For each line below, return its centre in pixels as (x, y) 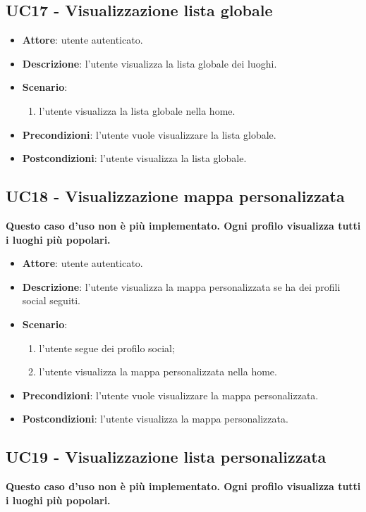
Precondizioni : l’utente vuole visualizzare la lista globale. (149, 134)
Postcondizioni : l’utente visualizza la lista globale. (134, 158)
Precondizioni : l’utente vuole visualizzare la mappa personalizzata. (170, 395)
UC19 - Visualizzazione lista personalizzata (166, 457)
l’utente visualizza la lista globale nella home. (137, 110)
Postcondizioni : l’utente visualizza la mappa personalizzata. (155, 419)
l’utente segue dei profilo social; (107, 348)
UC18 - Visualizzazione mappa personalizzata (175, 196)
